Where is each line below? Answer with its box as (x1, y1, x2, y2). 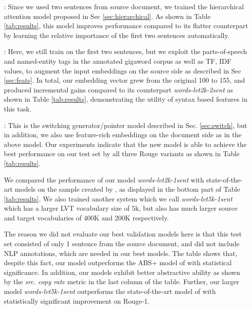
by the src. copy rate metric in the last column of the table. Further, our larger (4, 276, 239, 287)
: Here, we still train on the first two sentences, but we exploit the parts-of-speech (4, 46, 247, 56)
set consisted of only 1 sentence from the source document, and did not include (4, 238, 240, 249)
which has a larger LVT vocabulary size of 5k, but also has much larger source (4, 203, 237, 213)
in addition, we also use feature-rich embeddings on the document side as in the (4, 129, 242, 140)
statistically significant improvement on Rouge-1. (4, 295, 150, 306)
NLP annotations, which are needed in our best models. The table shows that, (4, 248, 237, 258)
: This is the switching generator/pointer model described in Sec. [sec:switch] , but (4, 120, 247, 130)
